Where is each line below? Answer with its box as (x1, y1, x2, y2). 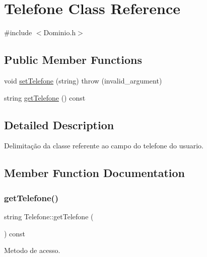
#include (4, 27, 32, 38)
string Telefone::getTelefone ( (4, 211, 94, 221)
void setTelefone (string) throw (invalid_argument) (4, 75, 162, 85)
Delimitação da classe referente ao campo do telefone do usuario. (4, 140, 204, 151)
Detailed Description (4, 117, 114, 132)
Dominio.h (43, 27, 76, 38)
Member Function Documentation (4, 165, 185, 181)
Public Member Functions (4, 52, 142, 67)
